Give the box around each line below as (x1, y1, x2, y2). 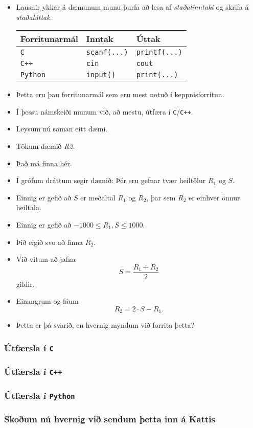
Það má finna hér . (16, 157, 72, 168)
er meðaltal (80, 192, 116, 202)
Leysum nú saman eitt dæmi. (16, 123, 108, 134)
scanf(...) (86, 48, 128, 57)
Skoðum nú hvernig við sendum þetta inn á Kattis (4, 413, 216, 425)
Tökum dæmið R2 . (16, 141, 75, 151)
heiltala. (16, 202, 41, 213)
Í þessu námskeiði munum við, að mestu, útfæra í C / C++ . (16, 106, 193, 117)
